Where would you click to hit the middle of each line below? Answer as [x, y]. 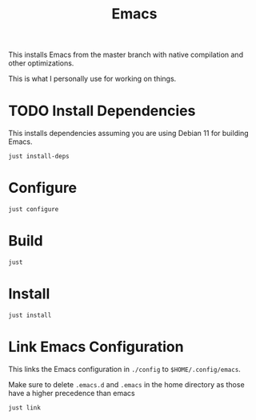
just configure [34, 210]
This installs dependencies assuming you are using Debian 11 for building [129, 134]
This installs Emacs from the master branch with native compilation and [126, 55]
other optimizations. [41, 63]
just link [25, 408]
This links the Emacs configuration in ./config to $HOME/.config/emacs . [125, 369]
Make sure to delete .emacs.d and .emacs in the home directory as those [127, 384]
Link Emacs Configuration [96, 347]
